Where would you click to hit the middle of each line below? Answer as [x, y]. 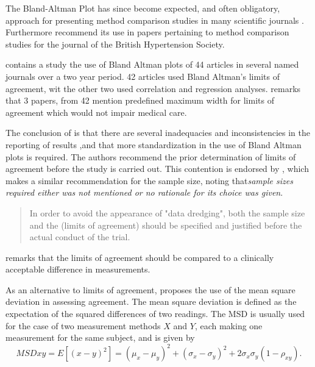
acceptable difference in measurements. [78, 269]
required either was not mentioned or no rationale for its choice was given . [144, 192]
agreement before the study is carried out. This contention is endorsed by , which [157, 169]
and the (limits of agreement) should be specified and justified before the [166, 225]
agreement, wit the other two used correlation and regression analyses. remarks [153, 88]
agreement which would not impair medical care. [96, 112]
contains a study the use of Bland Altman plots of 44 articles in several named [152, 64]
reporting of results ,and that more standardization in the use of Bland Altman [154, 144]
